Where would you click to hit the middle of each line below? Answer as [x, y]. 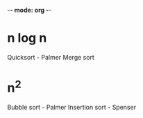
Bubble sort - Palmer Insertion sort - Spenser [72, 108]
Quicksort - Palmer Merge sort [51, 57]
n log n [27, 38]
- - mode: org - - [30, 10]
